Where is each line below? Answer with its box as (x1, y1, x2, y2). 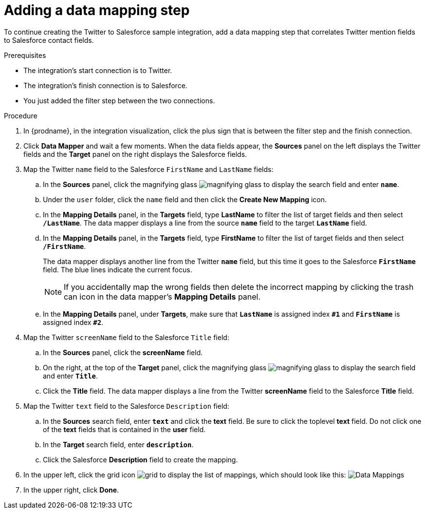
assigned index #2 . (43, 318, 104, 326)
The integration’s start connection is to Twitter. (23, 66, 172, 75)
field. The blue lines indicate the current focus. (43, 265, 192, 274)
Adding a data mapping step (4, 2, 190, 19)
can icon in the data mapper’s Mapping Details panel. (64, 291, 261, 302)
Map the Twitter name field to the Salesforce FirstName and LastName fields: (23, 165, 274, 173)
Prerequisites (4, 51, 46, 59)
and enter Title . (43, 371, 98, 380)
